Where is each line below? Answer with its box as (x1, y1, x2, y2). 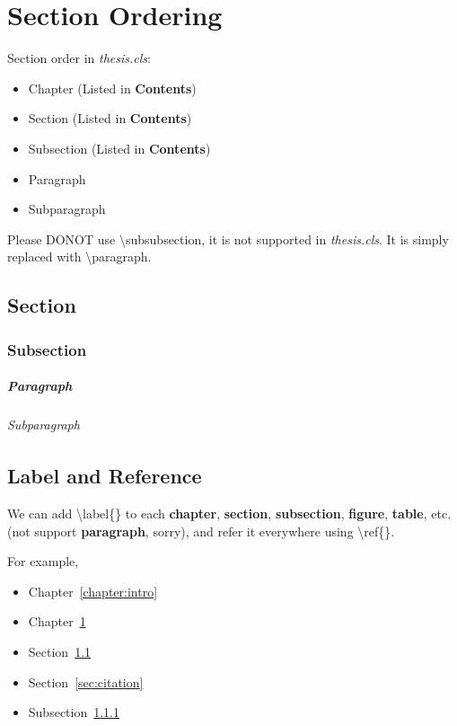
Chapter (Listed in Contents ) (28, 78, 197, 97)
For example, (7, 552, 79, 571)
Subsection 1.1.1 (28, 703, 120, 722)
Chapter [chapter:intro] (28, 581, 158, 600)
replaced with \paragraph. (7, 247, 152, 266)
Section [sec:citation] (28, 672, 144, 691)
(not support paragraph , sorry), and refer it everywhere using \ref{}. (7, 521, 395, 540)
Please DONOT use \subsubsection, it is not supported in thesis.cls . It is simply (7, 229, 449, 248)
